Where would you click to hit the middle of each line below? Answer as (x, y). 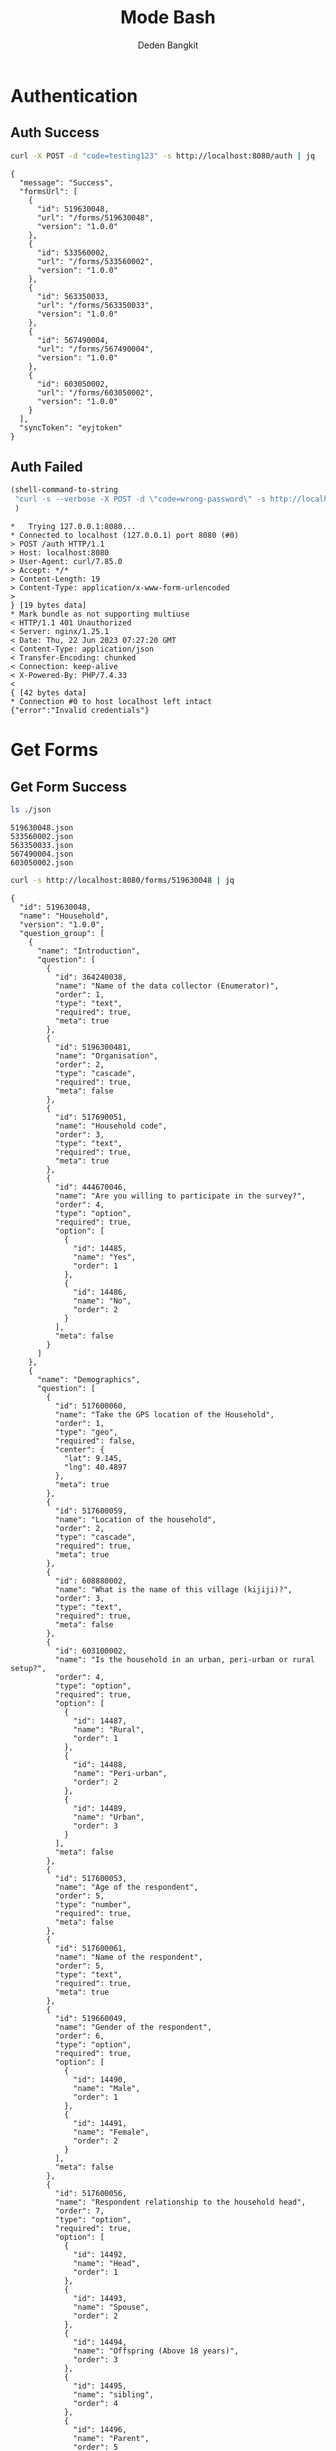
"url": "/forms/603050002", (95, 392)
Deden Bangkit (168, 45)
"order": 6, (79, 2036)
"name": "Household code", (111, 1126)
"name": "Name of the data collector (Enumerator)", (167, 986)
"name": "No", (102, 1301)
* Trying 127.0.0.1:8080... (73, 527)
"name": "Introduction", (88, 951)
